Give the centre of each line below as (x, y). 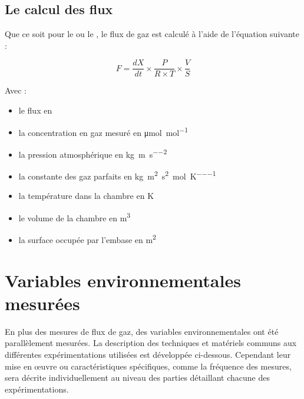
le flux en (35, 110)
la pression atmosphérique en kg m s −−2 (93, 153)
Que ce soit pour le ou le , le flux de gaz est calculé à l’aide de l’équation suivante (152, 34)
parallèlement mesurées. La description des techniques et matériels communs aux (151, 343)
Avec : (16, 90)
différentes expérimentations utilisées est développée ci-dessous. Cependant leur (148, 354)
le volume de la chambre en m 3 (75, 217)
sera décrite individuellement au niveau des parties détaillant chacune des (137, 378)
